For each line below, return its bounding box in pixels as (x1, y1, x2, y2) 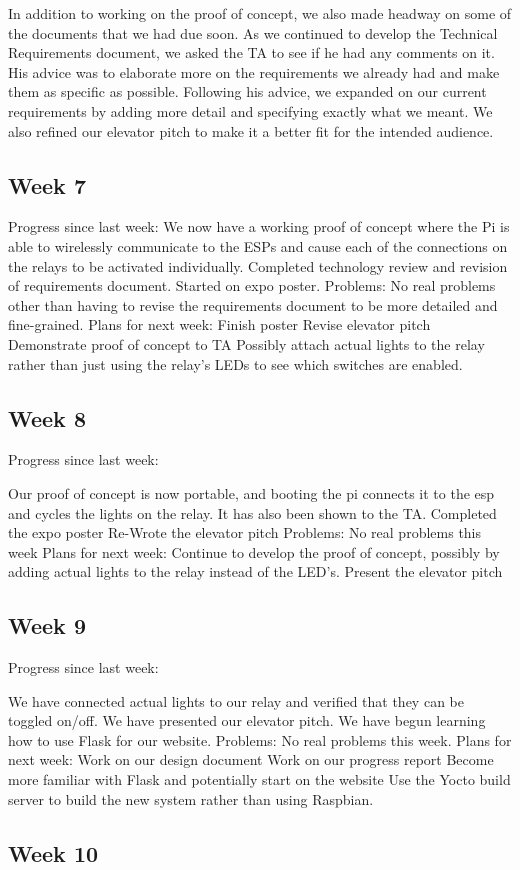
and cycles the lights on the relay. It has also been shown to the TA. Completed (8, 502, 497, 523)
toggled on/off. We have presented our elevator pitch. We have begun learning (8, 710, 486, 731)
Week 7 (8, 169, 86, 200)
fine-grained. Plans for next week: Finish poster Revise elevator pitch (8, 314, 431, 335)
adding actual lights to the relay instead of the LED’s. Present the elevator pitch (8, 561, 503, 582)
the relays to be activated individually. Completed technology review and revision (8, 255, 508, 276)
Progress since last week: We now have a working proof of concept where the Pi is (8, 216, 510, 237)
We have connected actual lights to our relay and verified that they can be (8, 690, 464, 711)
